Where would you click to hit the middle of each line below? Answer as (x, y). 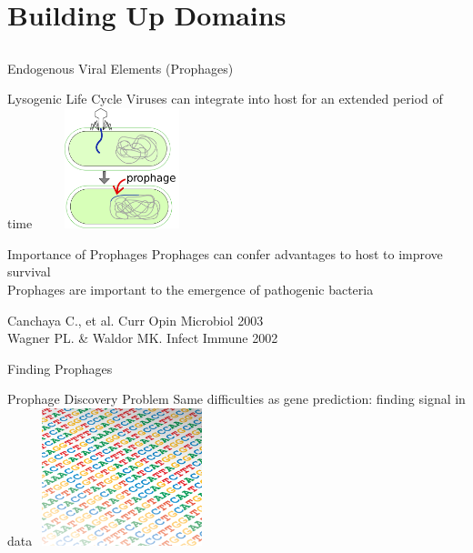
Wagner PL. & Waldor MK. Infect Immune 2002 (143, 338)
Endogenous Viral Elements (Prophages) (121, 68)
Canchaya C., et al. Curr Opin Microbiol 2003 (136, 320)
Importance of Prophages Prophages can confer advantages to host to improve (225, 253)
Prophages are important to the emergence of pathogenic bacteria (191, 290)
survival (29, 271)
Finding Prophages (60, 368)
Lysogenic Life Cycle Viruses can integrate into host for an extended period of (225, 99)
